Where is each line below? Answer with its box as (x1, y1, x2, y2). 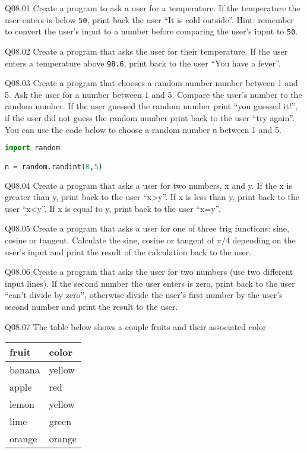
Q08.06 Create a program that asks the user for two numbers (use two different (5, 265, 293, 278)
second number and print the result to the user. (5, 300, 178, 312)
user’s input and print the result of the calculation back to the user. (5, 245, 252, 258)
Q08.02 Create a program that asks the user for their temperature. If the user (5, 45, 288, 57)
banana (10, 363, 40, 377)
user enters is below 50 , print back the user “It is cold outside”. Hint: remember (5, 13, 295, 26)
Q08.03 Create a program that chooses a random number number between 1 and (5, 77, 298, 89)
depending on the (232, 233, 296, 246)
